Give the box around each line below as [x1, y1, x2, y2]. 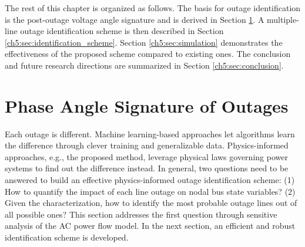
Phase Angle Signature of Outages [5, 93, 289, 117]
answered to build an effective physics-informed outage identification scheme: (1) [5, 174, 295, 186]
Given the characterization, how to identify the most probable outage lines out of [5, 197, 297, 209]
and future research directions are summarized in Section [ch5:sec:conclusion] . [5, 59, 284, 71]
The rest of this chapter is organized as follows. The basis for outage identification [5, 2, 301, 13]
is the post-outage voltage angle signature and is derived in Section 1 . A [5, 13, 264, 25]
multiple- [267, 13, 299, 25]
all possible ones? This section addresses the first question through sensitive [5, 208, 277, 220]
